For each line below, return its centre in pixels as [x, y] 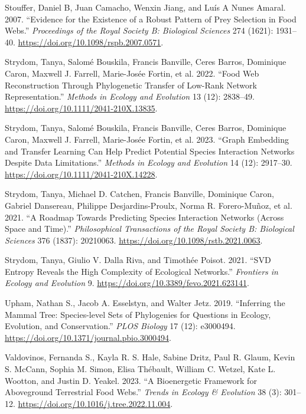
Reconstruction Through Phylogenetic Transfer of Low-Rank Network [131, 85]
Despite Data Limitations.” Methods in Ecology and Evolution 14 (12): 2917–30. [149, 162]
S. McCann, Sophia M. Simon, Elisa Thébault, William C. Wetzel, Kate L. [140, 369]
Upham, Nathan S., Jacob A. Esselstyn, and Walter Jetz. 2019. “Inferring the [145, 303]
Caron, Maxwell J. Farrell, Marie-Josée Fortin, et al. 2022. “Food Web [132, 73]
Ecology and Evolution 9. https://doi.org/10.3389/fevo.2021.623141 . [127, 283]
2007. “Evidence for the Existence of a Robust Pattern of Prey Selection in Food [151, 19]
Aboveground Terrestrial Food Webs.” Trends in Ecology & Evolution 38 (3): [143, 392]
